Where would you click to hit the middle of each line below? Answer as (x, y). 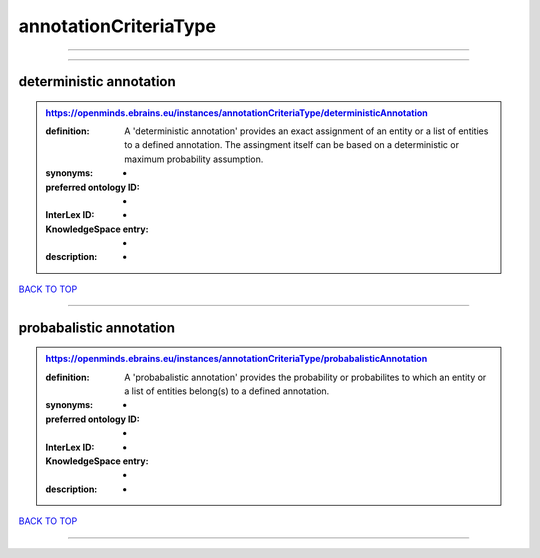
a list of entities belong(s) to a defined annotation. (227, 391)
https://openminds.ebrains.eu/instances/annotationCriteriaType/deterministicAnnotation (237, 112)
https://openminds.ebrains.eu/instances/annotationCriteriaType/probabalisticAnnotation (236, 359)
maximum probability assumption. (194, 159)
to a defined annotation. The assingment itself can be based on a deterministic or (292, 145)
